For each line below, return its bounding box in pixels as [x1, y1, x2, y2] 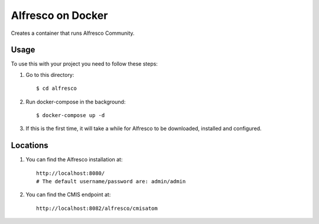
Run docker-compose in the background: [25, 98, 126, 105]
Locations [11, 141, 48, 151]
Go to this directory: [25, 71, 74, 78]
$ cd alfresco [36, 85, 77, 92]
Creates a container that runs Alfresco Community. [11, 30, 135, 37]
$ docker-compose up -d [36, 112, 105, 119]
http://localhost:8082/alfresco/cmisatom [36, 204, 158, 212]
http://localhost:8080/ [36, 170, 105, 177]
